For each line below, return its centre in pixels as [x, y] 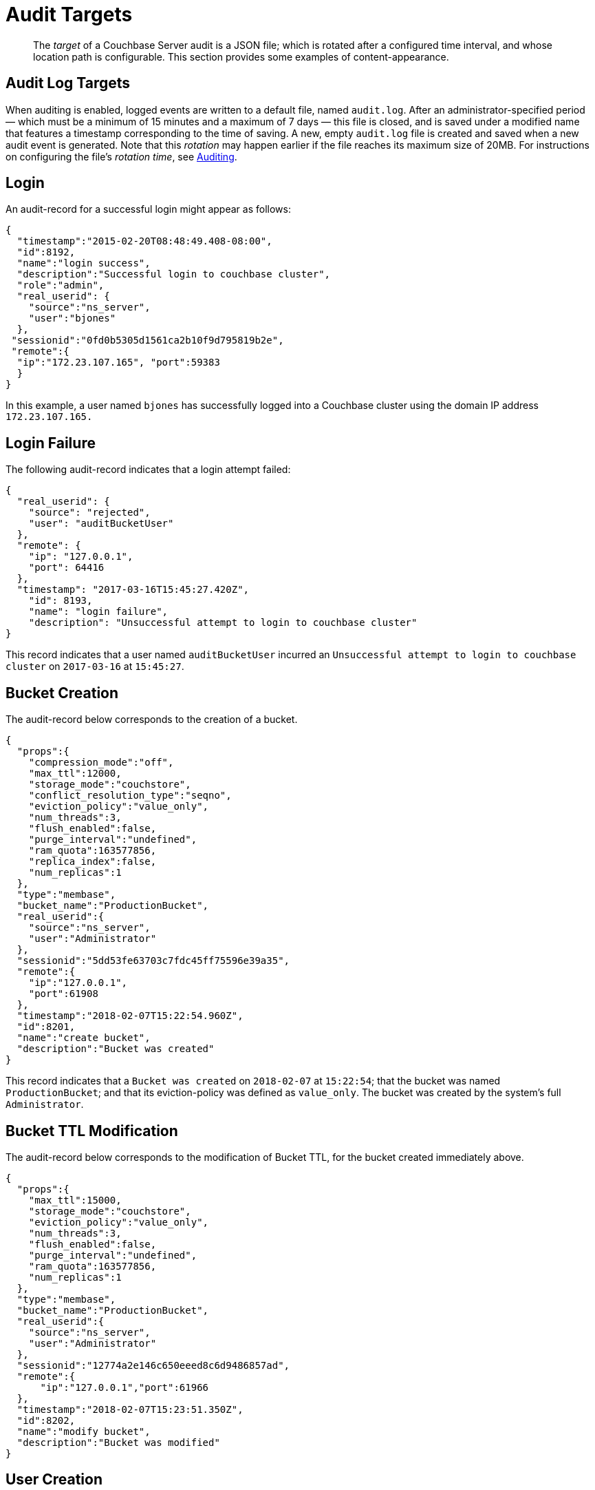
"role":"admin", [61, 285]
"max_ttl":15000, [75, 1200]
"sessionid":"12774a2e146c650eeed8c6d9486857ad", [153, 1365]
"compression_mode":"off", [101, 763]
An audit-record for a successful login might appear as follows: [148, 209]
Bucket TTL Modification [92, 1131]
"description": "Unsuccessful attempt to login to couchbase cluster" [223, 623]
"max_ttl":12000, [75, 774]
